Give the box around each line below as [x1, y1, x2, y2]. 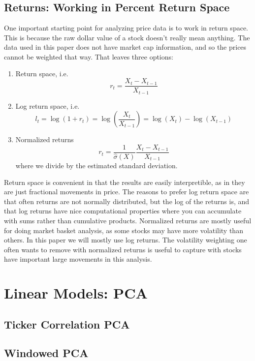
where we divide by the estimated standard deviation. [15, 160, 178, 170]
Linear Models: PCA [4, 283, 148, 303]
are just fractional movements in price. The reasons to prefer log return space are [4, 186, 249, 197]
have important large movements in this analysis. [4, 254, 152, 264]
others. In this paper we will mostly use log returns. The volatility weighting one [4, 235, 247, 245]
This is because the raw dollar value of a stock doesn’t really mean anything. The [4, 32, 250, 42]
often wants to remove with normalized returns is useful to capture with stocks [4, 244, 242, 254]
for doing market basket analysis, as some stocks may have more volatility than [4, 225, 243, 235]
